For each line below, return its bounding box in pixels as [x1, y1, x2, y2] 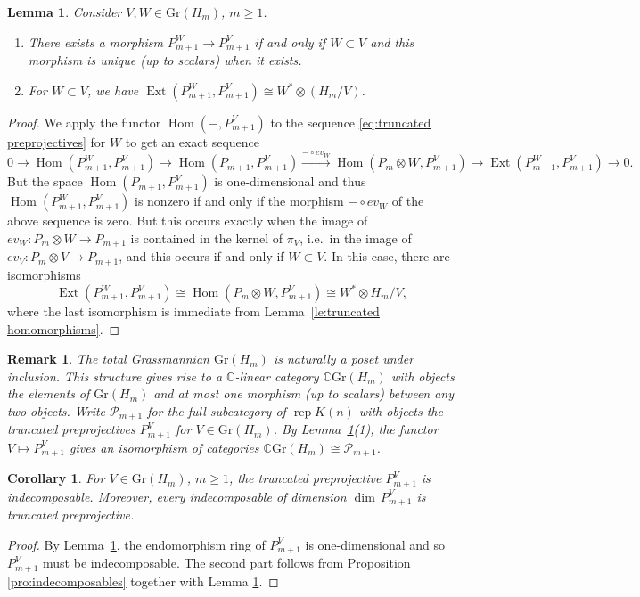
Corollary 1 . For [7, 469, 105, 487]
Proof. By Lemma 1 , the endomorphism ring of [7, 535, 266, 553]
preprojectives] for [7, 132, 106, 151]
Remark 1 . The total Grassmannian [7, 349, 209, 368]
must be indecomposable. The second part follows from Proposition [43, 553, 411, 572]
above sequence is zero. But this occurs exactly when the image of [7, 211, 368, 230]
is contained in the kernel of [130, 229, 283, 248]
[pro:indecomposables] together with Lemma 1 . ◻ [7, 571, 279, 590]
